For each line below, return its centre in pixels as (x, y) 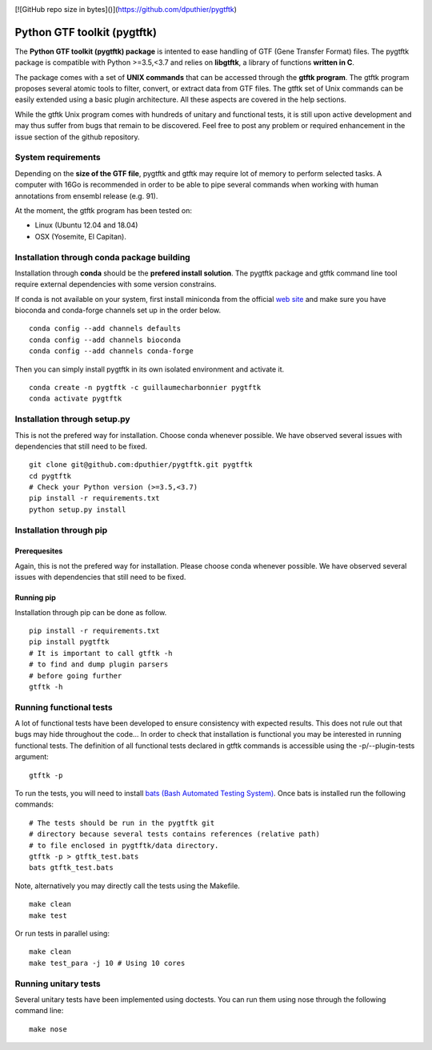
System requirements (58, 158)
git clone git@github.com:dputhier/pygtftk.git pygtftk (141, 465)
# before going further (76, 676)
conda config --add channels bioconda (105, 340)
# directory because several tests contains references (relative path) (174, 834)
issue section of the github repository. (77, 137)
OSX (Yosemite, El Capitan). (81, 236)
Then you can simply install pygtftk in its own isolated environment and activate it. (150, 369)
